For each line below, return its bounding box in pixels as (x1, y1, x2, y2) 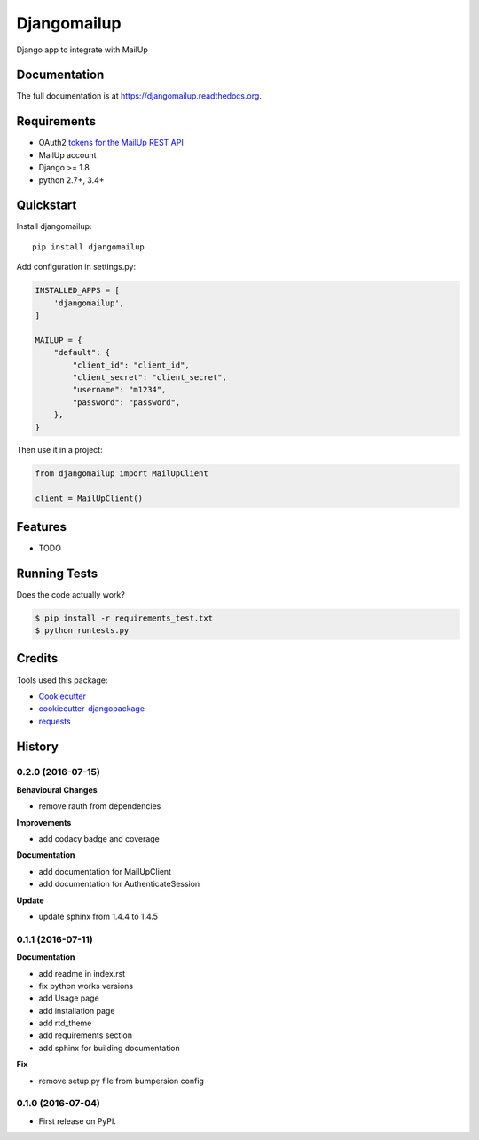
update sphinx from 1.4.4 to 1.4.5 (38, 911, 159, 922)
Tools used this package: (16, 675, 108, 685)
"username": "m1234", (72, 384, 167, 395)
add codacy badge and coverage (38, 834, 160, 844)
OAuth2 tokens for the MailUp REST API (38, 138, 184, 148)
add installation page (38, 1005, 115, 1016)
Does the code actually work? (16, 589, 126, 599)
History (16, 739, 59, 754)
